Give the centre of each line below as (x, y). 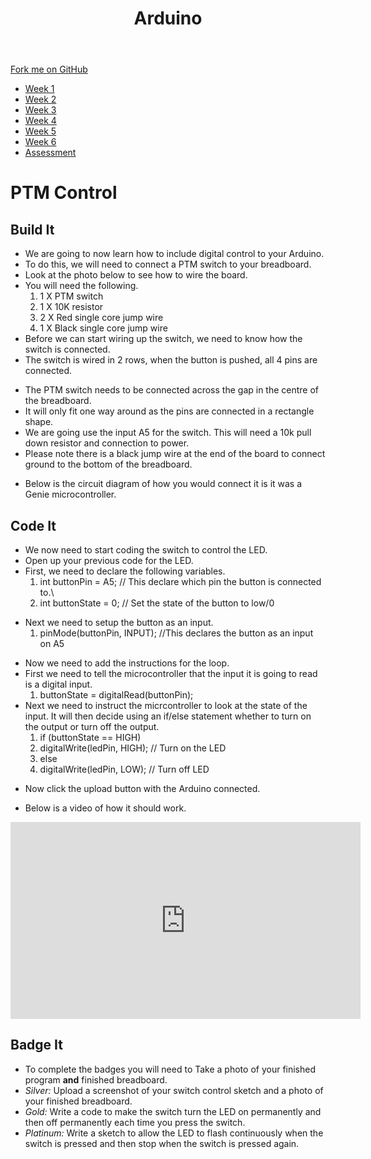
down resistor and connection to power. (107, 443)
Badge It (36, 1045)
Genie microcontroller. (70, 494)
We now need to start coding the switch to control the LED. (146, 550)
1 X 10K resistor (71, 307)
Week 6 (40, 142)
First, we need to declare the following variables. (125, 571)
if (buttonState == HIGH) (90, 737)
